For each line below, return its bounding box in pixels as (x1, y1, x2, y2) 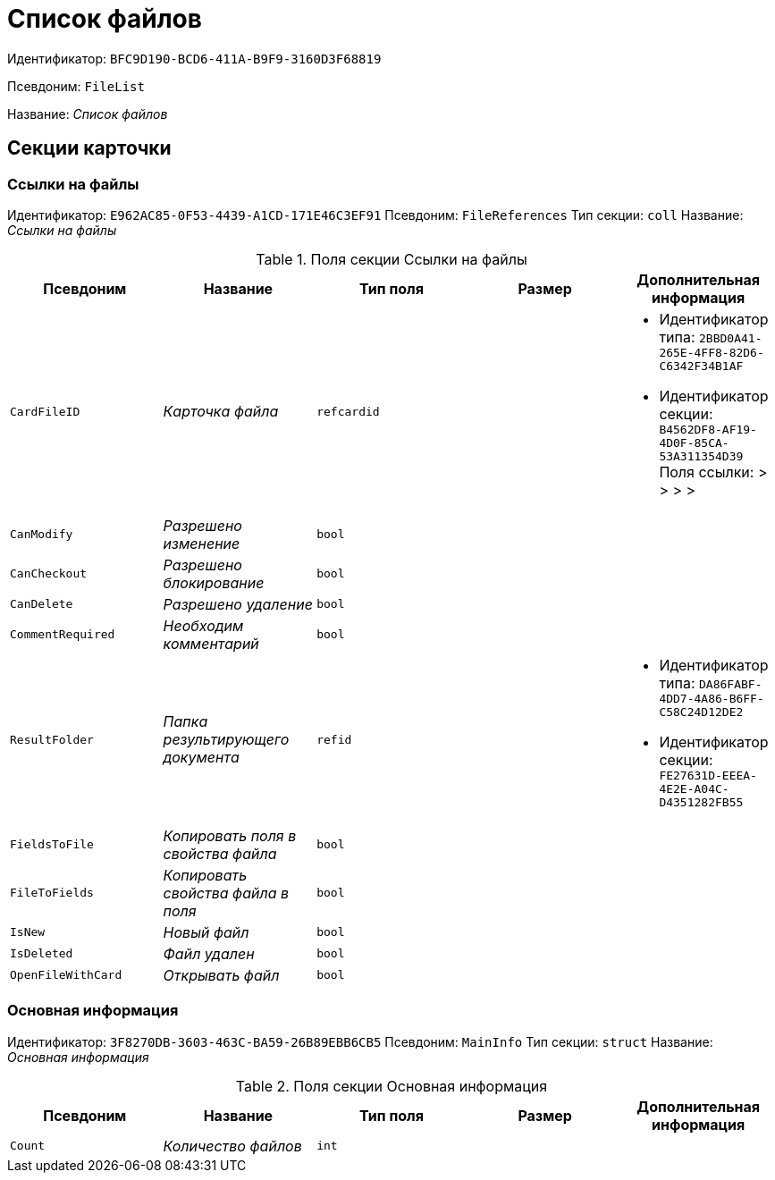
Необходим (163, 616, 244, 635)
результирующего (163, 730, 290, 749)
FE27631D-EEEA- (659, 768, 757, 782)
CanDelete (10, 597, 73, 611)
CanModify (10, 527, 73, 542)
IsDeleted (10, 947, 73, 961)
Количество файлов (163, 1136, 302, 1155)
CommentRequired (10, 628, 115, 642)
